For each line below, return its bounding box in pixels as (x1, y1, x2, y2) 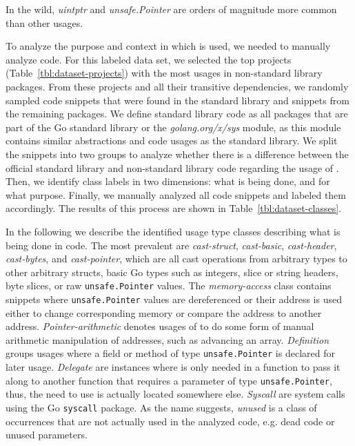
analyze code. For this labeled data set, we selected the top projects (6, 52, 292, 66)
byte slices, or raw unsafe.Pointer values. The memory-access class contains (6, 278, 332, 293)
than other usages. (6, 15, 83, 30)
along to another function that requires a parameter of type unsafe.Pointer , (6, 373, 332, 387)
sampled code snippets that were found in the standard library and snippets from (6, 93, 349, 107)
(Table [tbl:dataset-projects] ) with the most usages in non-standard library (6, 66, 323, 80)
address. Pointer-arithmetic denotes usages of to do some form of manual (6, 319, 314, 333)
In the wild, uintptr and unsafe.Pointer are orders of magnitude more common (6, 2, 337, 16)
